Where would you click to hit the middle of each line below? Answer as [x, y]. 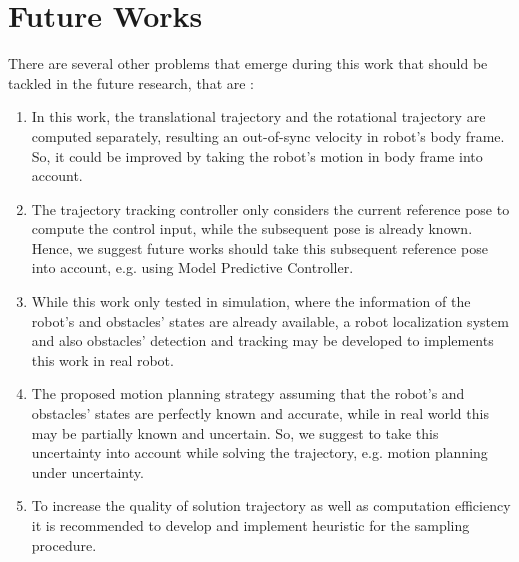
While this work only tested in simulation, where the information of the [251, 301]
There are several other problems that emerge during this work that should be [248, 63]
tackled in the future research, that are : [131, 82]
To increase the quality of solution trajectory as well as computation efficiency [271, 505]
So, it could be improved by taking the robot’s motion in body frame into [257, 155]
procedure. [64, 544]
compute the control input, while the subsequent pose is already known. [252, 228]
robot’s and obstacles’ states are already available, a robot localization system [270, 320]
